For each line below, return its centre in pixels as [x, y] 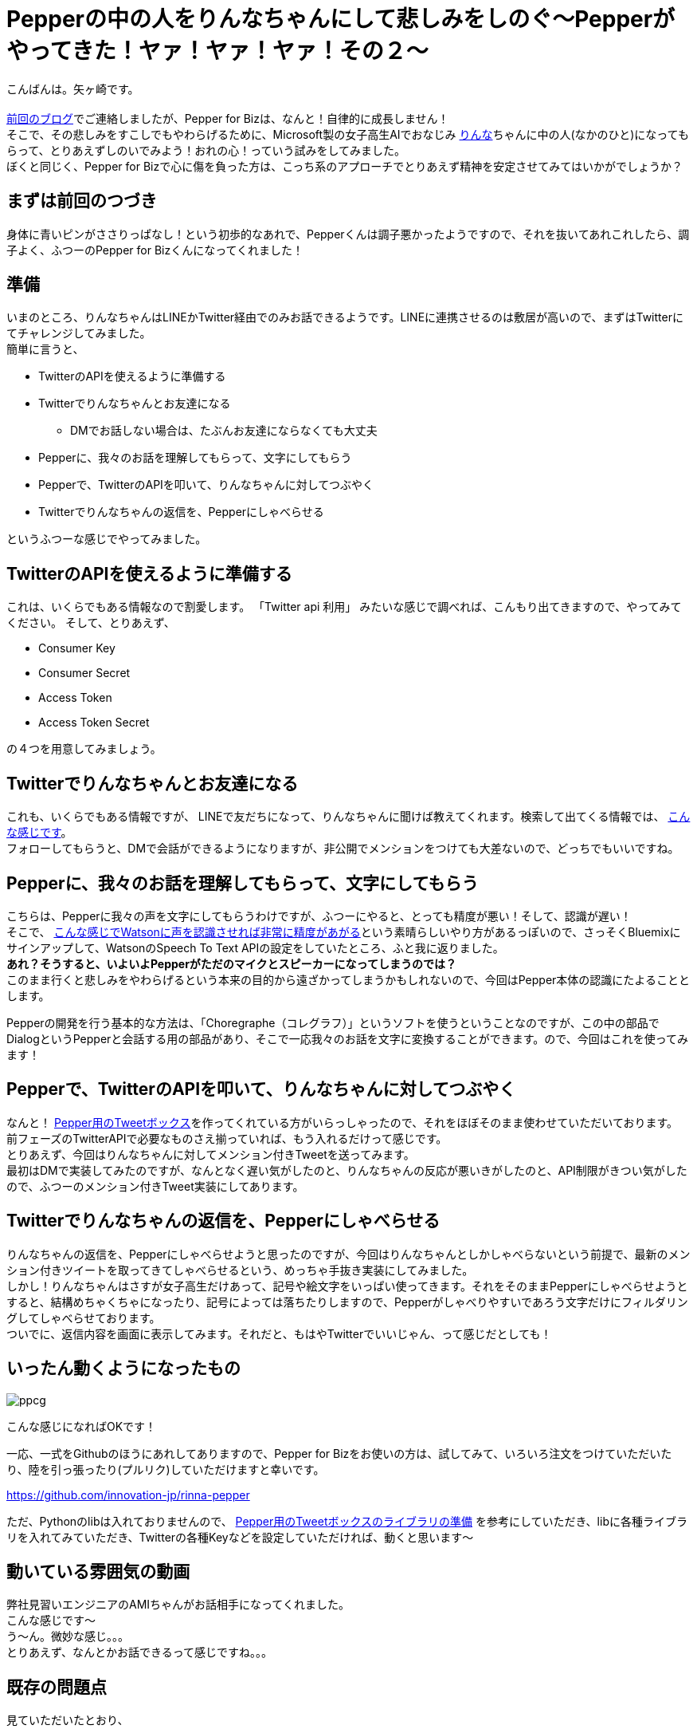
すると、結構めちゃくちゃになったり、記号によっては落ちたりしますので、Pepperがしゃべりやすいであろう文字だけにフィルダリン [347, 1302]
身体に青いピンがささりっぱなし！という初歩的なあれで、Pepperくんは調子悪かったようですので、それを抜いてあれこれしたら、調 [348, 234]
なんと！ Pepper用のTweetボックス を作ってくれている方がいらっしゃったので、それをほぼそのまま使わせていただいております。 [343, 1122]
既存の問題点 [57, 1687]
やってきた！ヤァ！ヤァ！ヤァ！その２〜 [217, 51]
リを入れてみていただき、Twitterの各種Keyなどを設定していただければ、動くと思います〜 [240, 1537]
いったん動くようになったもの [123, 1369]
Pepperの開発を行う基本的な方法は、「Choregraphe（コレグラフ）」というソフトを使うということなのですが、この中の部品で [333, 1022]
